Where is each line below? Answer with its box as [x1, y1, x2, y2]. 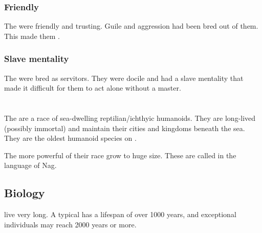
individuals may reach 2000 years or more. [4, 219, 137, 229]
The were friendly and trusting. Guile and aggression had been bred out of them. [4, 20, 258, 31]
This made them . [4, 30, 60, 41]
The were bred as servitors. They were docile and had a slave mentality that [4, 72, 244, 83]
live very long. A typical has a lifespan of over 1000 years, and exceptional [4, 209, 236, 220]
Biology [4, 185, 45, 201]
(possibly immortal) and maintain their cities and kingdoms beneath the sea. [4, 122, 245, 133]
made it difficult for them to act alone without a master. [4, 82, 181, 93]
